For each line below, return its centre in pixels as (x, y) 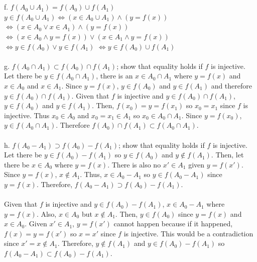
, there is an (114, 76)
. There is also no (134, 164)
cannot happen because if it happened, (173, 224)
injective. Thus (27, 115)
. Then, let (227, 155)
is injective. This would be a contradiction (188, 233)
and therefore (231, 85)
